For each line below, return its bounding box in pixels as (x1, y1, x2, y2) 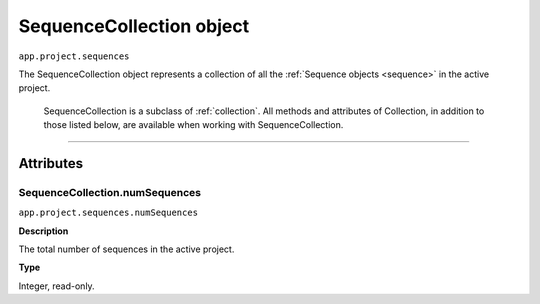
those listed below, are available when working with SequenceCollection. (43, 119, 344, 131)
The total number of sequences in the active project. (18, 243, 235, 255)
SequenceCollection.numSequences (18, 185, 202, 199)
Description (18, 225, 69, 237)
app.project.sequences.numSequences (18, 207, 199, 219)
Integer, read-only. (18, 280, 95, 292)
